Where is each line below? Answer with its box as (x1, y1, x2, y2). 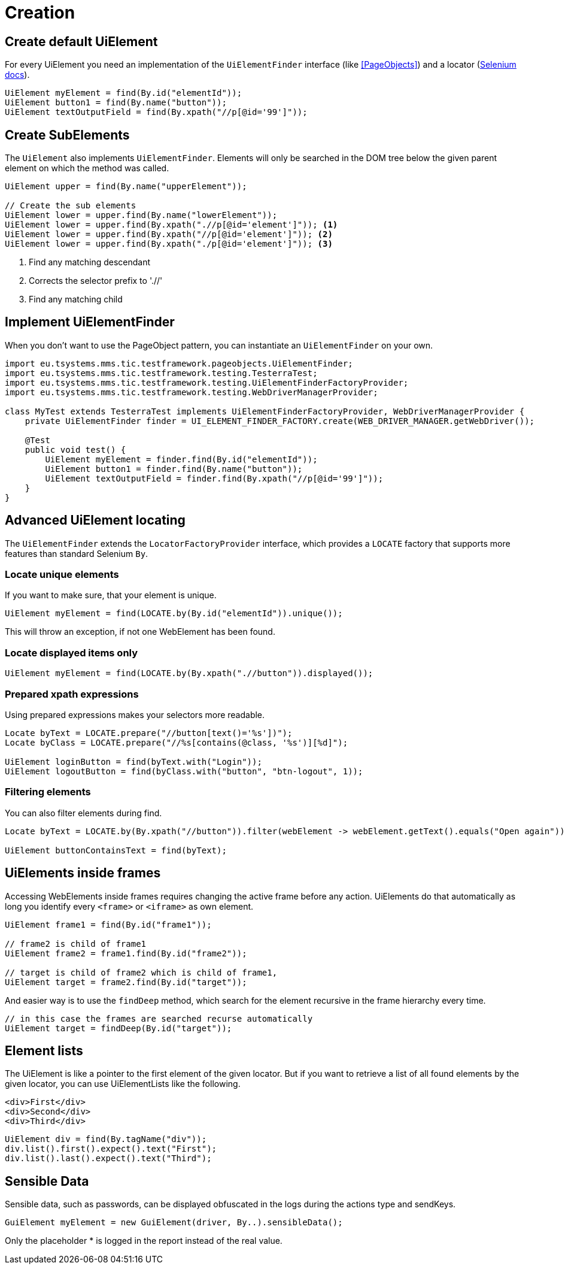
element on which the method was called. (5, 163, 169, 174)
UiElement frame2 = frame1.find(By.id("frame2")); (5, 948, 247, 958)
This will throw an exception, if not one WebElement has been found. (5, 626, 275, 637)
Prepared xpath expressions (5, 687, 139, 700)
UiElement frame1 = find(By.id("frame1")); (5, 919, 212, 929)
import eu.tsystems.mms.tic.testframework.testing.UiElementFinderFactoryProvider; (5, 377, 409, 387)
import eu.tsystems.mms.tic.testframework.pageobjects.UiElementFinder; (5, 358, 353, 368)
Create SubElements (5, 127, 130, 143)
